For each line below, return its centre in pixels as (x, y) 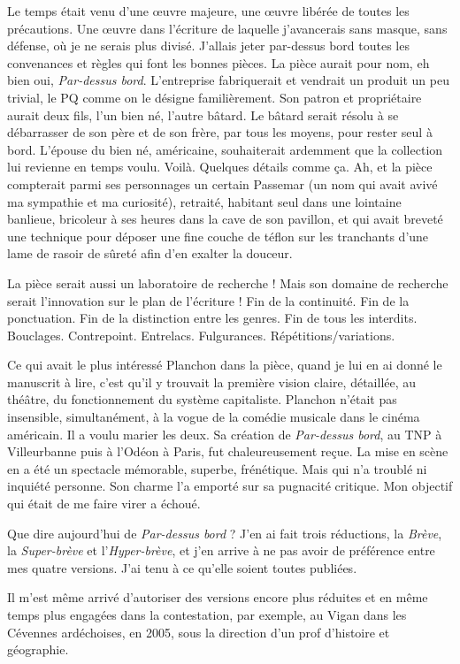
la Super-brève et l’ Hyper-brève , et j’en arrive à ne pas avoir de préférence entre (221, 550)
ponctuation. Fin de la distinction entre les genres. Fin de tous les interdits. (212, 318)
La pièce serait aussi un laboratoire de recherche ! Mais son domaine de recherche (228, 282)
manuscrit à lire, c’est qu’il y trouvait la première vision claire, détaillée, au (212, 382)
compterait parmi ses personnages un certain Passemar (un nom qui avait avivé (222, 183)
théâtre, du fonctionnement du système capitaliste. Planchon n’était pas (202, 399)
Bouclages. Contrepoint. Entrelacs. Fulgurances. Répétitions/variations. (201, 335)
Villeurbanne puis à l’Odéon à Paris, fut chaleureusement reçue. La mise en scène (228, 451)
